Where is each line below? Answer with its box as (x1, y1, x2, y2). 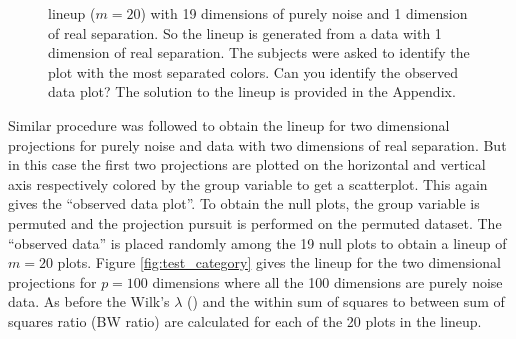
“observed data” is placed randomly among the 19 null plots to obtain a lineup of (8, 232, 507, 253)
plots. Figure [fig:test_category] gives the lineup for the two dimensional (57, 252, 501, 273)
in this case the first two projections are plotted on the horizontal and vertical (8, 154, 486, 175)
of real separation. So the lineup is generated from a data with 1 (48, 22, 442, 43)
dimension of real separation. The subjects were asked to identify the (48, 42, 470, 63)
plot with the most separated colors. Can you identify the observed (48, 61, 458, 82)
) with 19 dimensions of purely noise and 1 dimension (140, 3, 468, 23)
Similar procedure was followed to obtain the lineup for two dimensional (8, 114, 450, 135)
